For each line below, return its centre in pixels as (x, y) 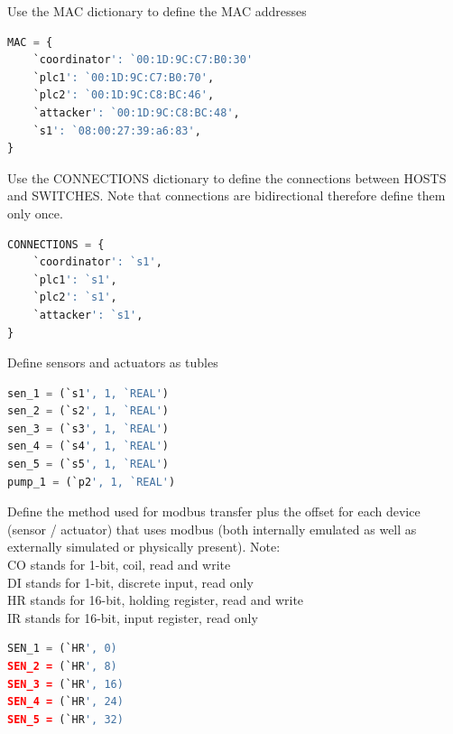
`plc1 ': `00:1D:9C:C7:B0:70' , (124, 77)
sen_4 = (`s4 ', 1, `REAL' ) (88, 446)
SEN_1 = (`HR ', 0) (62, 649)
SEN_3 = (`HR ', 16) (65, 684)
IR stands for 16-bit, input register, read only (133, 617)
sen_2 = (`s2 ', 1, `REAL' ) (88, 411)
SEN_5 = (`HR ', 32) (65, 719)
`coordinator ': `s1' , (97, 262)
